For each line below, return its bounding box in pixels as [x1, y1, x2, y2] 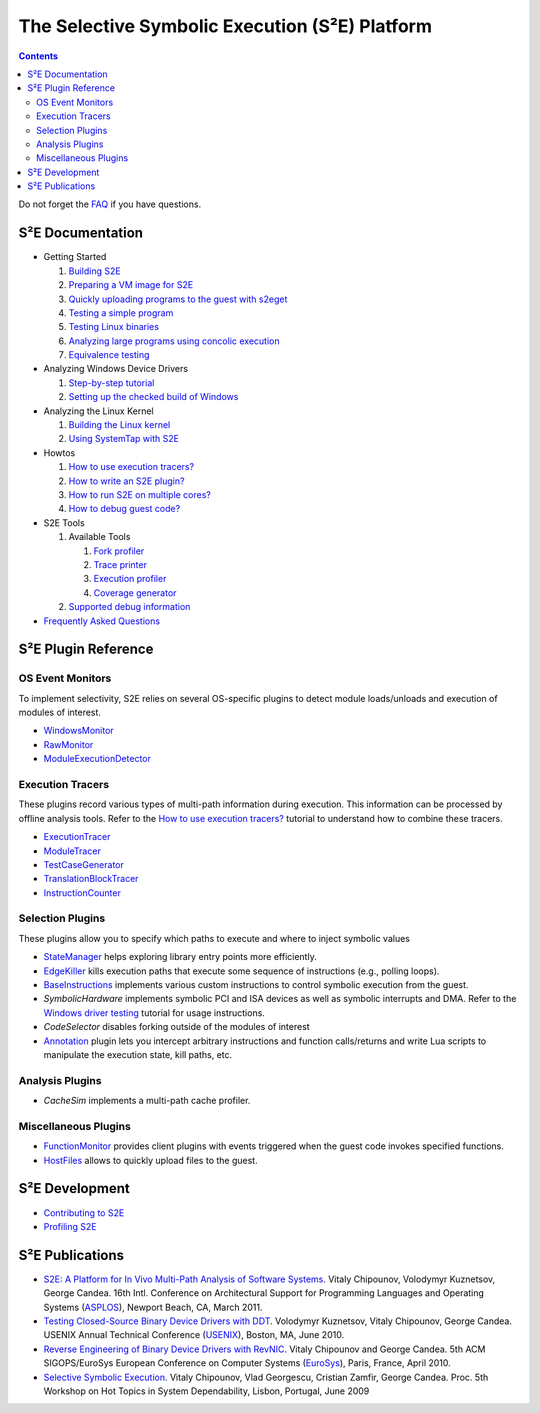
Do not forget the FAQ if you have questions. [18, 198, 202, 210]
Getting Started [43, 251, 107, 263]
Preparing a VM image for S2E [68, 279, 194, 291]
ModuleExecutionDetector [43, 753, 152, 765]
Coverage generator [93, 586, 177, 599]
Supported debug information [68, 601, 191, 613]
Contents [18, 50, 59, 62]
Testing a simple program [68, 306, 174, 319]
